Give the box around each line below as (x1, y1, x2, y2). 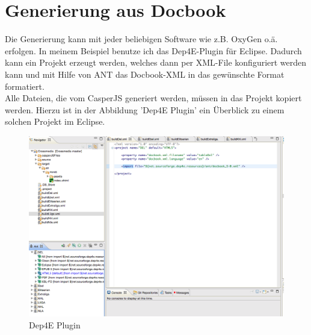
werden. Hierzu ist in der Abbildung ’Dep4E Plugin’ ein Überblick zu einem (5, 103, 285, 116)
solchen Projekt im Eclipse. (5, 115, 105, 128)
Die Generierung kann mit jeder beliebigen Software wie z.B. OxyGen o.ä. (5, 33, 278, 45)
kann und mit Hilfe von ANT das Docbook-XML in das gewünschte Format (5, 67, 285, 80)
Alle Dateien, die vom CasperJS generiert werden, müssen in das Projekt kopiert (5, 92, 302, 104)
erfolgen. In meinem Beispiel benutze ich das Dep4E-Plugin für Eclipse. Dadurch (5, 44, 302, 57)
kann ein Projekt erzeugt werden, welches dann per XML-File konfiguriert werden (5, 56, 307, 69)
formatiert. (5, 80, 45, 92)
